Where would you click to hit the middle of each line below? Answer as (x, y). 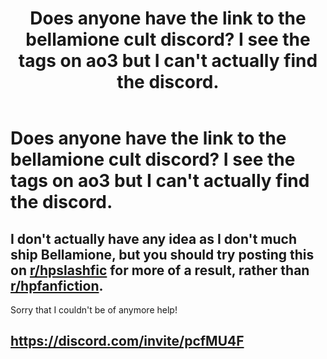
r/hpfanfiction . (57, 285)
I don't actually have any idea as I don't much (154, 238)
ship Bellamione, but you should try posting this (162, 254)
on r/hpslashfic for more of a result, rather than (160, 270)
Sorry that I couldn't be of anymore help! (94, 310)
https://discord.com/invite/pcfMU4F (127, 341)
